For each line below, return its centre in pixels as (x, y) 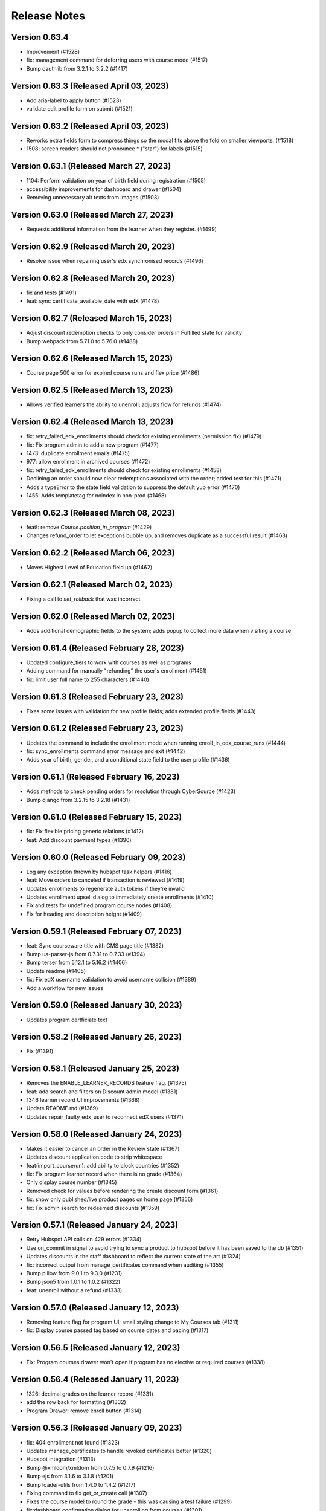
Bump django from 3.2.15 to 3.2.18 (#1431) (78, 800)
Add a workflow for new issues (65, 988)
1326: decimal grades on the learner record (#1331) (90, 1394)
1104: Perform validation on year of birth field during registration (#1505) (116, 181)
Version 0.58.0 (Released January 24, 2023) (97, 1134)
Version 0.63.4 (40, 37)
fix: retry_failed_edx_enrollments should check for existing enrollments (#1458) (124, 470)
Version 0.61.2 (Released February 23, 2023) (97, 728)
